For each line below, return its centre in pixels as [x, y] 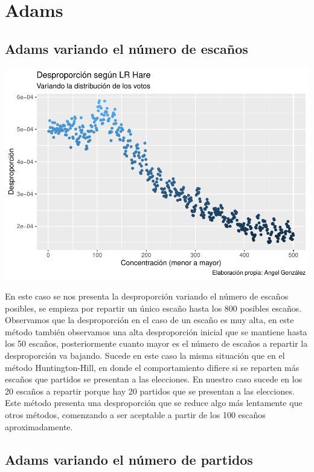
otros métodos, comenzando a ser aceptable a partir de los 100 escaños [135, 415]
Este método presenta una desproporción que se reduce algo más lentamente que [154, 403]
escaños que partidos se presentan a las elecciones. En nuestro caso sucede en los [154, 379]
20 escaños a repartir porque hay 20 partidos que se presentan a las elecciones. [150, 391]
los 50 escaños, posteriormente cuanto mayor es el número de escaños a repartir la [156, 343]
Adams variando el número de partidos [129, 459]
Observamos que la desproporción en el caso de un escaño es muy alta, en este [149, 320]
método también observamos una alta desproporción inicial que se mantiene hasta [156, 331]
